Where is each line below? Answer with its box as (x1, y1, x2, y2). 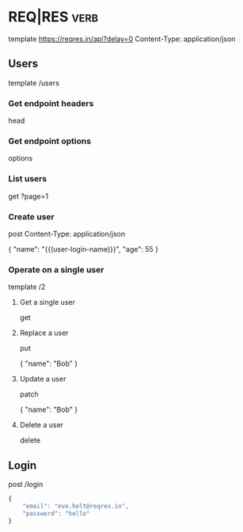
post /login (8, 480, 44, 489)
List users (8, 173, 47, 184)
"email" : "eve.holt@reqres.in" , (22, 502, 129, 510)
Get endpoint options (8, 135, 92, 146)
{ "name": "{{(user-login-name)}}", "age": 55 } (8, 244, 159, 253)
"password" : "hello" (22, 509, 90, 518)
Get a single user (19, 298, 75, 307)
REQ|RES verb (8, 8, 99, 26)
